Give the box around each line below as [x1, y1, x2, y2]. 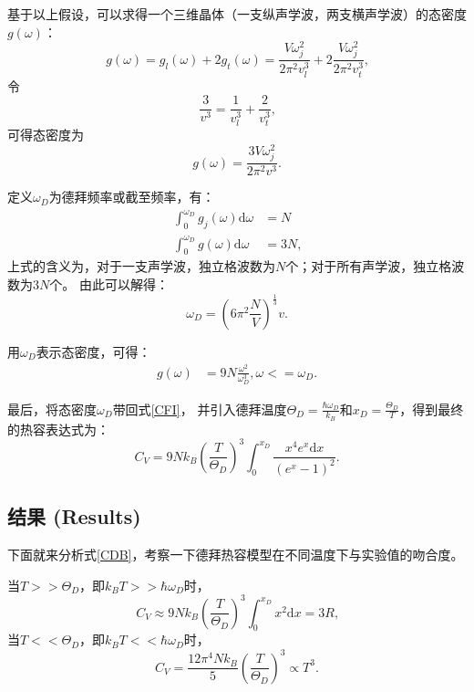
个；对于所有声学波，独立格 [285, 257, 452, 276]
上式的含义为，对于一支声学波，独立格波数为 [7, 257, 275, 276]
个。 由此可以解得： [49, 274, 169, 293]
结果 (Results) [7, 502, 141, 530]
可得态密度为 [7, 125, 84, 144]
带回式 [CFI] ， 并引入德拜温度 [112, 399, 287, 418]
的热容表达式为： [7, 419, 109, 438]
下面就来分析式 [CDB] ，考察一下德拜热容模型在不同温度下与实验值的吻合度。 [7, 544, 464, 563]
